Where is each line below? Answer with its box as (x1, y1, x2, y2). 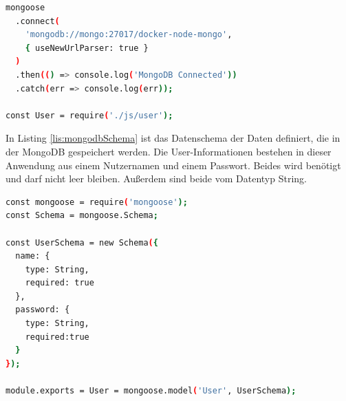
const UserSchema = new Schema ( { (6, 237, 158, 248)
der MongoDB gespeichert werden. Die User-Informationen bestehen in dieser (6, 144, 332, 158)
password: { (15, 305, 70, 315)
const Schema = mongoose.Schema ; (6, 210, 158, 221)
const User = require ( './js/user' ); (6, 110, 173, 120)
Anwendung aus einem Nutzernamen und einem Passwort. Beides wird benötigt (6, 158, 341, 172)
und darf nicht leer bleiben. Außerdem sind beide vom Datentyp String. (6, 171, 307, 186)
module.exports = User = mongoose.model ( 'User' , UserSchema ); (6, 386, 296, 396)
